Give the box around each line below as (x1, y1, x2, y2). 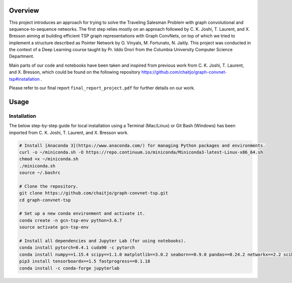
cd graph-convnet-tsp (19, 197, 71, 203)
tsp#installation (9, 76, 40, 82)
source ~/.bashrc (19, 170, 61, 175)
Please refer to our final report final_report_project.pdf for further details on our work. (9, 85, 195, 91)
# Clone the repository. (19, 183, 79, 189)
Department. (9, 54, 35, 59)
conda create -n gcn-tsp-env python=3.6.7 (19, 217, 122, 223)
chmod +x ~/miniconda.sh (19, 156, 79, 162)
